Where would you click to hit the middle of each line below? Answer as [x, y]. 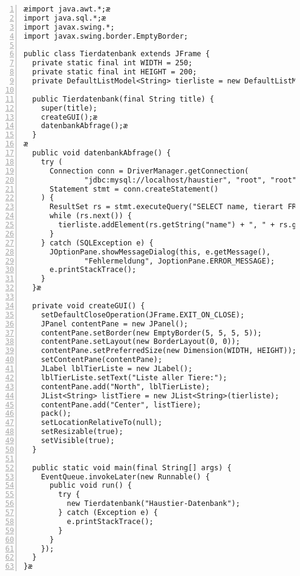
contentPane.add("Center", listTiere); [121, 405]
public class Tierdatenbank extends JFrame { [117, 54]
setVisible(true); [78, 441]
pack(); [56, 414]
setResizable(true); [82, 432]
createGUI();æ [69, 117]
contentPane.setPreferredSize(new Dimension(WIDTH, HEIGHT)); [169, 351]
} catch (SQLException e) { [97, 243]
